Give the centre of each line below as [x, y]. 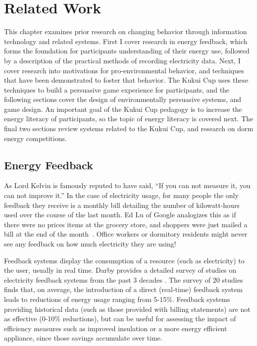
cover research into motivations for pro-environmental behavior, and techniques [124, 70]
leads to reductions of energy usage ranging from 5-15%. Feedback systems [117, 299]
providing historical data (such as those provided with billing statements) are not [127, 309]
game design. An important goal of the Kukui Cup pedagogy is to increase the [123, 109]
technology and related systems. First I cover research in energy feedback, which [126, 41]
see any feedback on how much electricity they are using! [90, 244]
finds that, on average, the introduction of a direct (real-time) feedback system [123, 289]
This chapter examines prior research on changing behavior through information [126, 31]
